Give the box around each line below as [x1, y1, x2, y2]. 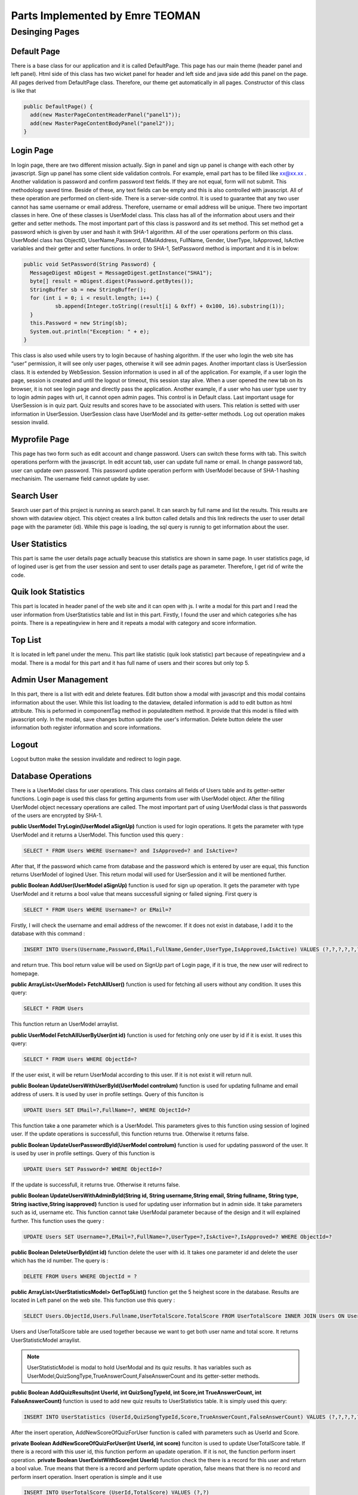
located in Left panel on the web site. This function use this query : [11, 1296, 175, 1304]
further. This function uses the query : [11, 1217, 104, 1224]
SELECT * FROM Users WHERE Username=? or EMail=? [23, 906, 172, 913]
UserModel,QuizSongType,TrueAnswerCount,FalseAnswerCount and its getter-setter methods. [27, 1372, 260, 1380]
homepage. [11, 969, 39, 977]
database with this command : [11, 930, 85, 937]
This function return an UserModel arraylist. [11, 1020, 119, 1028]
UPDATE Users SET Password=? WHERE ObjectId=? [23, 1166, 162, 1172]
